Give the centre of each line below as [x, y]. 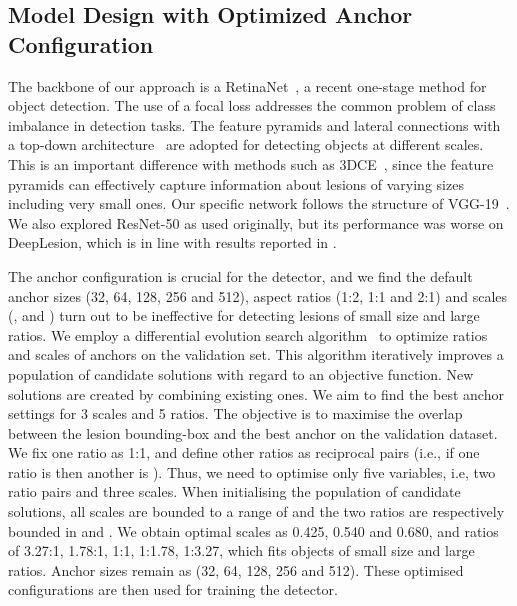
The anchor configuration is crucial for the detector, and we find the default [240, 275]
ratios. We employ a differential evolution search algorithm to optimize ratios [248, 334]
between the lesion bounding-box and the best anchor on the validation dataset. [253, 432]
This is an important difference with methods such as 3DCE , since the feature [251, 163]
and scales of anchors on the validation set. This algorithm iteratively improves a [256, 354]
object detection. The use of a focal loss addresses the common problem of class [252, 105]
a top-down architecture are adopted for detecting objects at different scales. [246, 144]
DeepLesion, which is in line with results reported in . [172, 242]
